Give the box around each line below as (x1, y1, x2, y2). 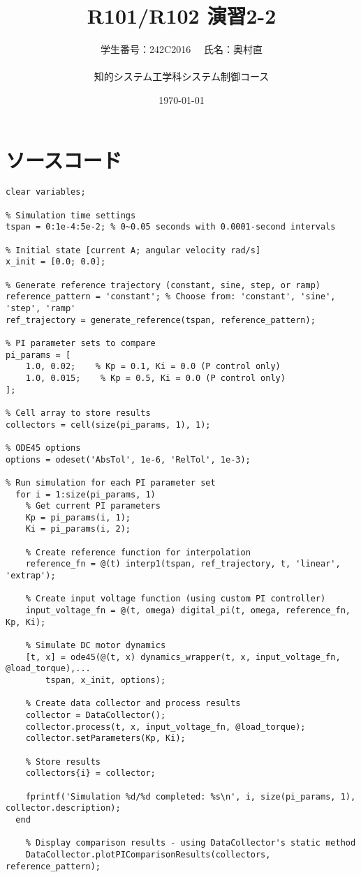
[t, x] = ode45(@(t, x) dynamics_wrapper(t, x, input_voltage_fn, (25, 652, 341, 662)
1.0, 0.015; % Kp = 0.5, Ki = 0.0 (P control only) (25, 373, 286, 383)
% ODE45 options (6, 442, 81, 453)
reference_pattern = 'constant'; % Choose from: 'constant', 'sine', (6, 292, 336, 302)
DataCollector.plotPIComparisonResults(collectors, (25, 849, 271, 860)
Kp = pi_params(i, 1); (25, 512, 131, 523)
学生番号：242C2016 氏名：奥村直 (101, 42, 263, 57)
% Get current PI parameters (25, 501, 161, 511)
